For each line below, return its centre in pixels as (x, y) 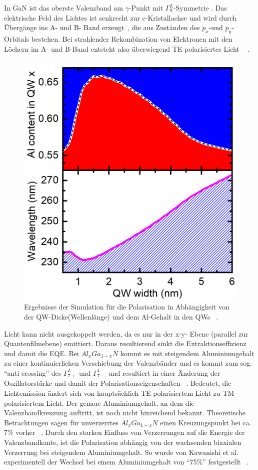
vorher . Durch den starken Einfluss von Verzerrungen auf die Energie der (130, 432)
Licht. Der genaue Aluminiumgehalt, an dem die (120, 403)
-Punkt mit (146, 8)
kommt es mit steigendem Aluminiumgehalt (187, 353)
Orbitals (16, 38)
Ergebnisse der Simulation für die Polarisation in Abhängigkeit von (127, 307)
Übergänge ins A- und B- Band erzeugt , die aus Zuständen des (102, 27)
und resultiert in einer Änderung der (164, 372)
